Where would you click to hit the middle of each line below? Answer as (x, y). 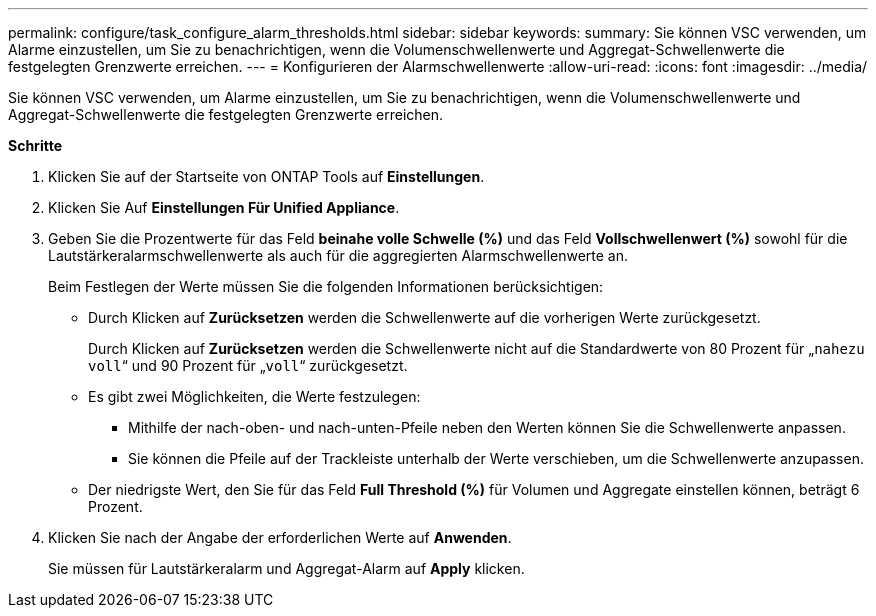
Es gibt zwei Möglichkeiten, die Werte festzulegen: (254, 396)
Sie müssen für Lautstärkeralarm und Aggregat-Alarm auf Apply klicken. (286, 568)
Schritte (35, 145)
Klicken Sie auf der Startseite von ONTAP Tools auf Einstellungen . (266, 176)
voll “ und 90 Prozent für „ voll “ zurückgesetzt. (248, 365)
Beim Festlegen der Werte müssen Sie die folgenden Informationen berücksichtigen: (326, 286)
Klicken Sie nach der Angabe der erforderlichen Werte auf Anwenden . (280, 537)
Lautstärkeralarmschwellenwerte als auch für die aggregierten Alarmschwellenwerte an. (338, 255)
